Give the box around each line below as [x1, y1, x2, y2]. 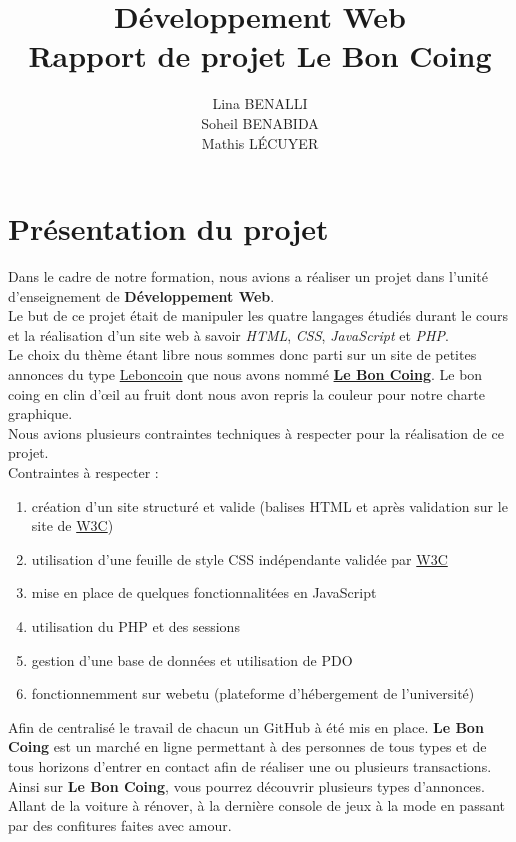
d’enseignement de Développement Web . [8, 285, 275, 306]
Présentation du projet [8, 208, 329, 249]
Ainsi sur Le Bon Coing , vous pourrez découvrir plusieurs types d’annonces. [8, 775, 485, 796]
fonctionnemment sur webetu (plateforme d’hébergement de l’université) [31, 683, 475, 704]
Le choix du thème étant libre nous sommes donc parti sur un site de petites [8, 344, 477, 365]
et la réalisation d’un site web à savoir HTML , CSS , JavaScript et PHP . [8, 324, 449, 345]
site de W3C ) [31, 515, 114, 536]
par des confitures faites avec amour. [8, 814, 232, 835]
